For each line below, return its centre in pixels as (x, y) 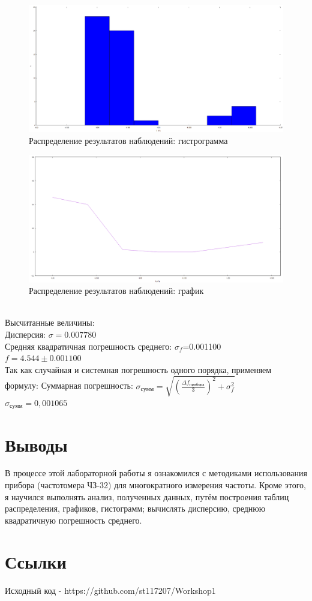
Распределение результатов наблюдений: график (116, 291)
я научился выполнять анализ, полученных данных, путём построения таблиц (147, 496)
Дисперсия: (25, 334)
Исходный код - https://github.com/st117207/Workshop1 (110, 590)
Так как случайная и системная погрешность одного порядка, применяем (138, 369)
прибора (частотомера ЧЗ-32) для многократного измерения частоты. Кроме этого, (155, 485)
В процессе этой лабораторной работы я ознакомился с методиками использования (156, 473)
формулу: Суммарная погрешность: (69, 385)
